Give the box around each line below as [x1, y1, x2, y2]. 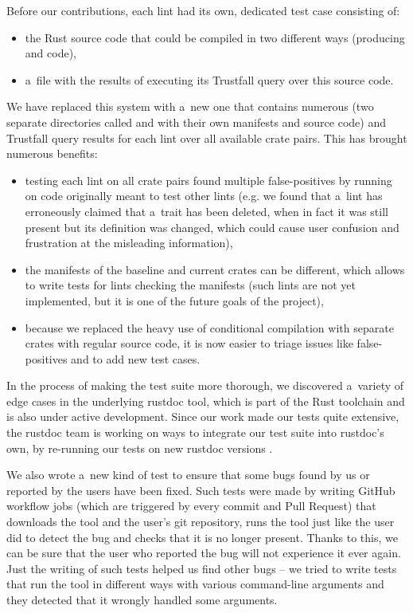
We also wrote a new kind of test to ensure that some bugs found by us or [6, 466, 370, 483]
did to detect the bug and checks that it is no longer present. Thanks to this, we [6, 529, 398, 545]
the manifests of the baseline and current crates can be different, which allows [25, 261, 405, 277]
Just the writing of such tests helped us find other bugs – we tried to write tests [6, 560, 397, 576]
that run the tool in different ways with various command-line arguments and [6, 576, 384, 592]
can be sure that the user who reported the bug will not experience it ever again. [6, 544, 401, 561]
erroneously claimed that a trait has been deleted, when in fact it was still [25, 202, 388, 219]
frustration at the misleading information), [25, 234, 233, 251]
